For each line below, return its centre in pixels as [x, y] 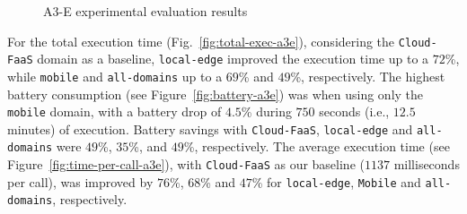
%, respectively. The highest [368, 76]
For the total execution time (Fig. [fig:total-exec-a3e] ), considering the [201, 41]
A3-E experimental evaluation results [145, 11]
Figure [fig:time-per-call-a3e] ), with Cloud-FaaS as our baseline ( [186, 164]
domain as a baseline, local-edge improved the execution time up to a [233, 59]
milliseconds [427, 164]
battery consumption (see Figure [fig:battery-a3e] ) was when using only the [216, 94]
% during [266, 111]
